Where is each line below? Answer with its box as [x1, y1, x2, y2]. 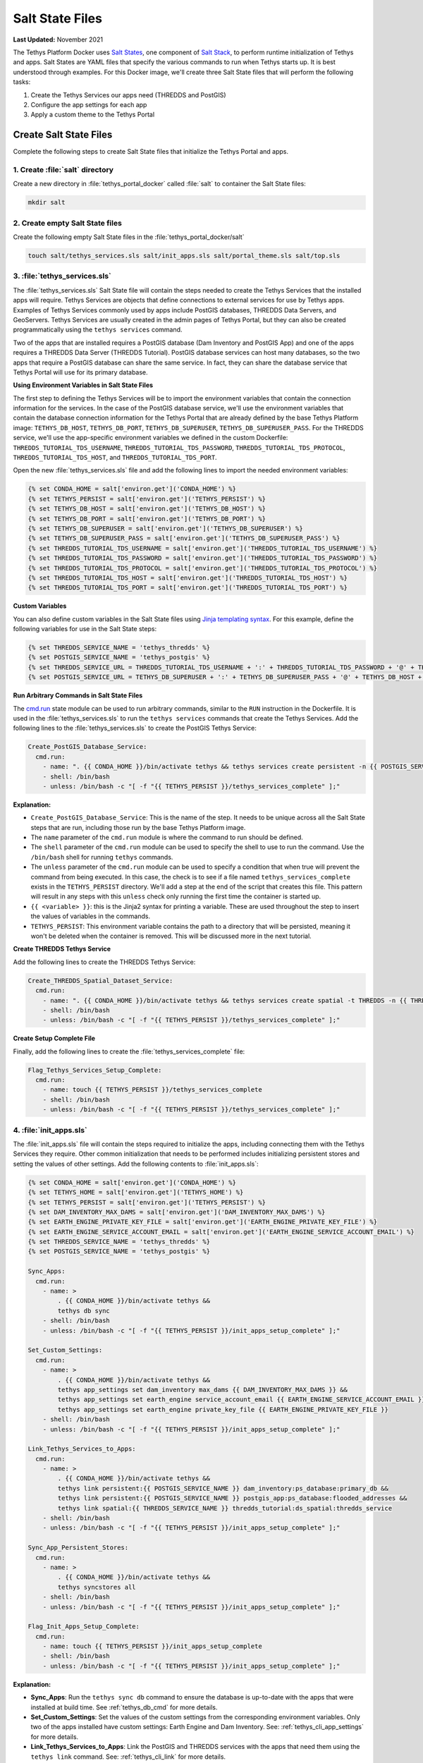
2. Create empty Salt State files [13, 218, 123, 228]
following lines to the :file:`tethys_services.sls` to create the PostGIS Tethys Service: [13, 724, 257, 733]
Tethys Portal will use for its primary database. [13, 367, 148, 377]
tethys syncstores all [57, 1583, 137, 1591]
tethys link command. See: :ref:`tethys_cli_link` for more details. [30, 1752, 226, 1761]
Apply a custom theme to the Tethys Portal [30, 110, 155, 119]
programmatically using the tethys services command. [13, 325, 183, 334]
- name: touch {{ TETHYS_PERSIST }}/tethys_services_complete [42, 1086, 262, 1094]
